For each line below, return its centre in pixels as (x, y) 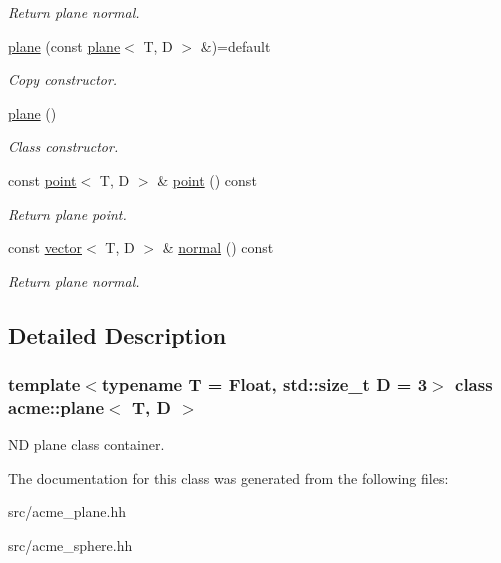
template (44, 384)
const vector (45, 247)
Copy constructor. (63, 79)
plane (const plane (64, 45)
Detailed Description (117, 334)
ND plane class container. (86, 444)
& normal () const (218, 247)
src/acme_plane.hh (67, 511)
